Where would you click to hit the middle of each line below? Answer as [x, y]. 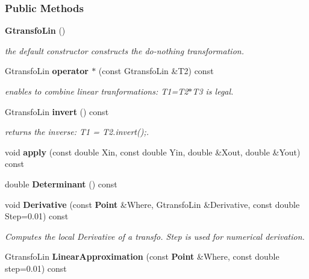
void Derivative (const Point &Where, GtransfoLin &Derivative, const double [152, 204]
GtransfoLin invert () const [57, 111]
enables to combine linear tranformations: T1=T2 [97, 91]
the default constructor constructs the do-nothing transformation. [124, 50]
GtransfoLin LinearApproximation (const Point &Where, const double [142, 256]
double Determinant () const [61, 183]
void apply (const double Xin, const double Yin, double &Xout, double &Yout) [153, 152]
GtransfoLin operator [47, 71]
